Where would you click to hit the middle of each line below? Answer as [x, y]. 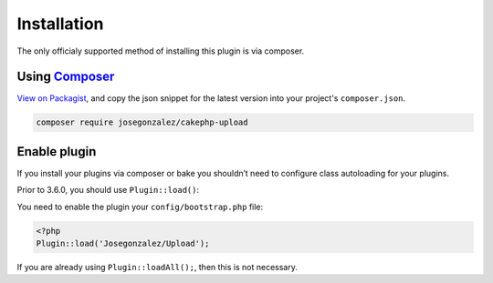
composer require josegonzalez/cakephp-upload [142, 122]
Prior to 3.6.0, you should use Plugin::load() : [108, 190]
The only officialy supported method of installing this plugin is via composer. [161, 51]
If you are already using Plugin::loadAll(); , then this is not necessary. [157, 268]
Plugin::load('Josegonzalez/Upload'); [123, 244]
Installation [60, 24]
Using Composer [66, 77]
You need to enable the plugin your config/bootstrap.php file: [140, 207]
